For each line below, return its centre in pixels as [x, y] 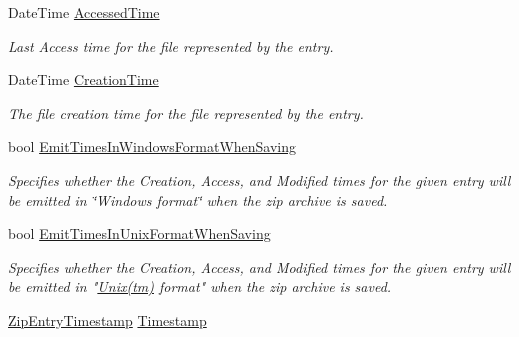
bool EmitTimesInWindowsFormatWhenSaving [152, 146]
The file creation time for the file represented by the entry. [186, 112]
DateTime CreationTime [83, 79]
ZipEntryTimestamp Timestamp [107, 319]
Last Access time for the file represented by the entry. [171, 45]
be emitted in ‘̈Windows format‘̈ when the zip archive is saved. [198, 199]
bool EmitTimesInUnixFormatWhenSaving [139, 233]
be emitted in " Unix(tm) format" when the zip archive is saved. [200, 286]
